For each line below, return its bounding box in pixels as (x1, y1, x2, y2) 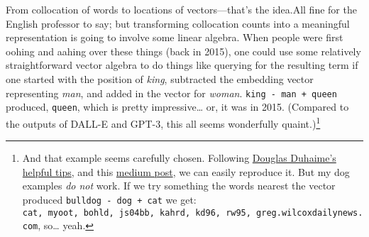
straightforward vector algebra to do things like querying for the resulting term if (6, 57, 358, 72)
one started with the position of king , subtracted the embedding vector (6, 71, 314, 86)
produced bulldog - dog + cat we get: (22, 192, 197, 206)
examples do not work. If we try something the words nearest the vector (22, 178, 336, 193)
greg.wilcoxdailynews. (256, 207, 363, 218)
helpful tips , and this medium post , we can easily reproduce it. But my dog (22, 164, 350, 179)
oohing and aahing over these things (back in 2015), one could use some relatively (6, 43, 361, 58)
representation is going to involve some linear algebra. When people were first (6, 30, 343, 45)
